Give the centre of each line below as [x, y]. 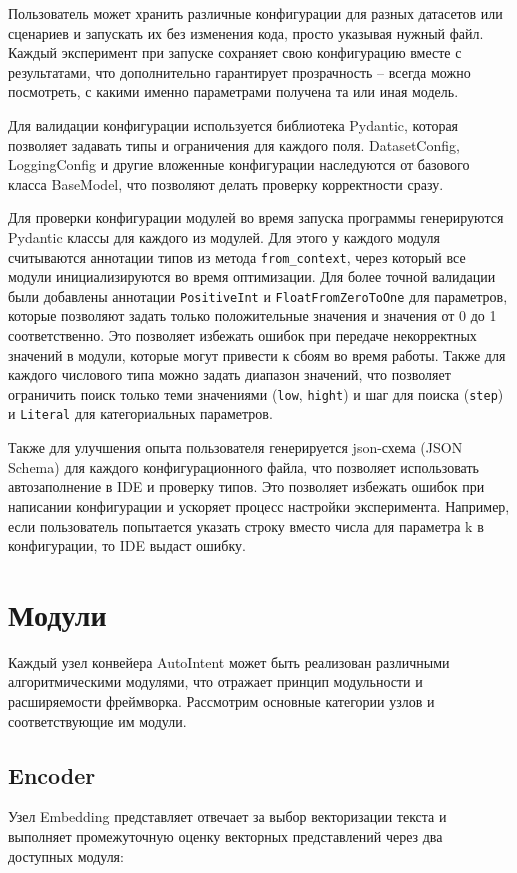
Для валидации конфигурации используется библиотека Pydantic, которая [233, 124]
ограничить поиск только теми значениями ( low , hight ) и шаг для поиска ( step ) [256, 393]
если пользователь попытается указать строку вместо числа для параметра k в [246, 525]
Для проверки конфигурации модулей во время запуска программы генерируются [256, 217]
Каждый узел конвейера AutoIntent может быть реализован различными [229, 661]
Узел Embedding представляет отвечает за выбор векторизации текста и [227, 816]
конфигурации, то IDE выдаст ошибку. [127, 545]
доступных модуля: [66, 855]
